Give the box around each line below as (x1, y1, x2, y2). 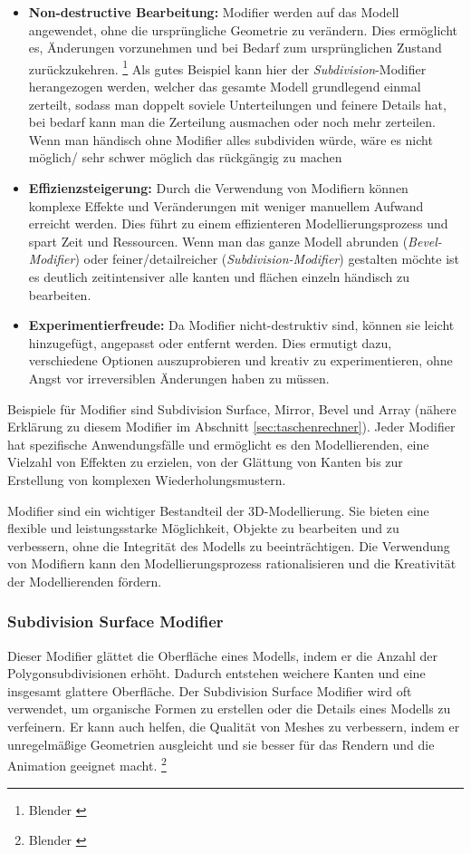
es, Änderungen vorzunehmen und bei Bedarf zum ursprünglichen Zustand (28, 38, 442, 57)
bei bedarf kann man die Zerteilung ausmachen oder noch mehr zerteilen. (28, 112, 436, 131)
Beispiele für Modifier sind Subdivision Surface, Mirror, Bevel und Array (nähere (7, 399, 457, 418)
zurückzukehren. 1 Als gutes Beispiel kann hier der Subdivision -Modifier (28, 56, 427, 78)
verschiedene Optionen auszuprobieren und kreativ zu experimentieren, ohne (28, 351, 453, 370)
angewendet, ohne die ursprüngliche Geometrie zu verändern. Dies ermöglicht (28, 20, 457, 39)
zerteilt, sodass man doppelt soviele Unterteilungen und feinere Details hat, (28, 94, 447, 113)
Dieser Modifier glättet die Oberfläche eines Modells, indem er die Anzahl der (7, 645, 438, 665)
